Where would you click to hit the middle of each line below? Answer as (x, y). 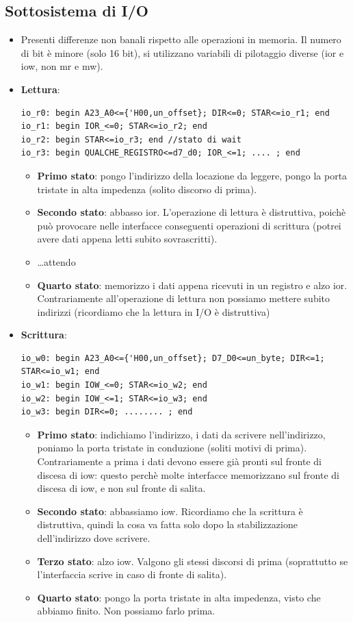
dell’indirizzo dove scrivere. (94, 538)
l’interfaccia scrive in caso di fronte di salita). (132, 574)
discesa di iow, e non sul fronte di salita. (121, 488)
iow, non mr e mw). (62, 66)
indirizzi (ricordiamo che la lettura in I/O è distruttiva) (154, 311)
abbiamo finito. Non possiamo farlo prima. (126, 611)
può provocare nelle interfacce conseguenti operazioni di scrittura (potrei (189, 225)
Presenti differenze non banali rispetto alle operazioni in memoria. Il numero (181, 39)
